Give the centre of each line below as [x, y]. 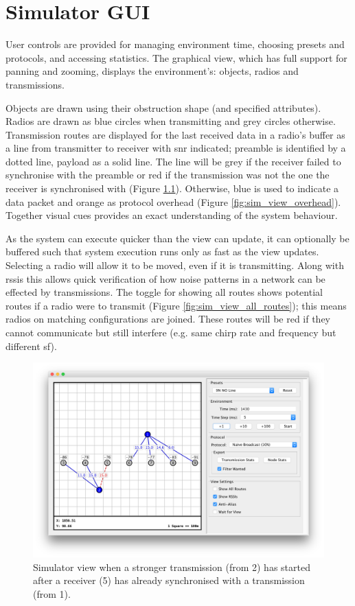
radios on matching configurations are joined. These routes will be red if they [168, 319]
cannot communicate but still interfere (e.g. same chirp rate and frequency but [171, 332]
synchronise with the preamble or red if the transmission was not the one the [168, 175]
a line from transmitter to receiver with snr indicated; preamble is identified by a [176, 148]
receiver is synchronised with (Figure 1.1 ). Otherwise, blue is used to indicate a [172, 188]
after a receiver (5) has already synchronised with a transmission [169, 580]
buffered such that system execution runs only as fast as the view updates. [162, 252]
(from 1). [52, 594]
